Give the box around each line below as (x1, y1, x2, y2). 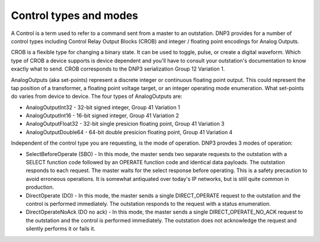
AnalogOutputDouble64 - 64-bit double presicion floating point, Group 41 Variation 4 (25, 128, 233, 136)
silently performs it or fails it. (25, 225, 96, 233)
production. (25, 184, 55, 191)
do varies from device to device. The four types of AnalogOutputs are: (11, 93, 183, 100)
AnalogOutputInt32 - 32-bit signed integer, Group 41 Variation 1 (25, 104, 180, 111)
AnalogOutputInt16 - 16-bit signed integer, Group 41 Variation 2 (25, 112, 180, 119)
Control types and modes (11, 9, 139, 22)
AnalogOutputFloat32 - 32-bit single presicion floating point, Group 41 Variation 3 (25, 120, 225, 128)
